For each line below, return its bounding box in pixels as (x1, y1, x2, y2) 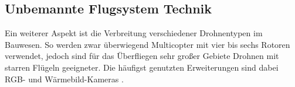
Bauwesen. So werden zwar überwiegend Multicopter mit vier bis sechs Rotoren (5, 38, 290, 50)
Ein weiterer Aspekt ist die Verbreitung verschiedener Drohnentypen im (5, 27, 263, 39)
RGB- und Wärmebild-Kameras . (5, 72, 124, 85)
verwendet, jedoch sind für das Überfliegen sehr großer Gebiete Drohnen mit (5, 50, 279, 62)
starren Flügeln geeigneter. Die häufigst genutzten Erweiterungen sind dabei (5, 61, 279, 73)
